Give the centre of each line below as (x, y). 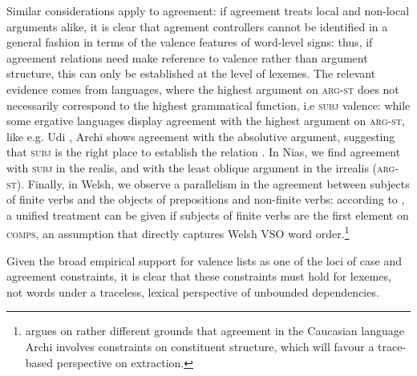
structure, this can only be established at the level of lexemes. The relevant (191, 73)
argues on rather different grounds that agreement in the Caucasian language (215, 331)
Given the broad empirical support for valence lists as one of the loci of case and (204, 260)
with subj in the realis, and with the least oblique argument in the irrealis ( (192, 167)
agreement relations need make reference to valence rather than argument (187, 57)
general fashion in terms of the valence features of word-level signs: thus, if (190, 42)
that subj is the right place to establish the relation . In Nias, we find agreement (204, 152)
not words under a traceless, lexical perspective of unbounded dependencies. (193, 291)
